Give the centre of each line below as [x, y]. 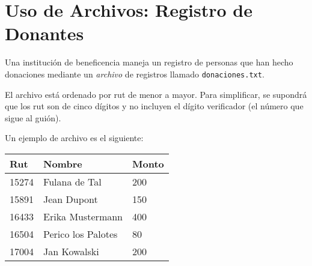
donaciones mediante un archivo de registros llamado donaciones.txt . [135, 74]
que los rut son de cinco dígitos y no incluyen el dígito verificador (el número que [154, 106]
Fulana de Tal [72, 181]
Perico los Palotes [81, 234]
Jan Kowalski [71, 251]
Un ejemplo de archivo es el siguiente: [74, 138]
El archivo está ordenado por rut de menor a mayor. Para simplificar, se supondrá [156, 94]
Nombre [63, 163]
